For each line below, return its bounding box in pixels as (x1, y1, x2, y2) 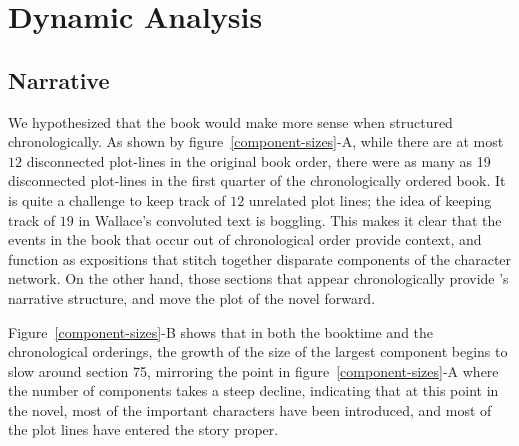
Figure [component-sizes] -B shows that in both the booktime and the (8, 321, 434, 342)
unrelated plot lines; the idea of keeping (248, 189, 492, 210)
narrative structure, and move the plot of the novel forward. (8, 287, 376, 308)
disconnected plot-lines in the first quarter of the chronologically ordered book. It (8, 170, 506, 191)
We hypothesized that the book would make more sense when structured (8, 111, 453, 132)
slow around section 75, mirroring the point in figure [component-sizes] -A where (8, 360, 499, 381)
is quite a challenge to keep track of (8, 189, 226, 210)
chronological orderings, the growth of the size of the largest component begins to (8, 341, 508, 362)
